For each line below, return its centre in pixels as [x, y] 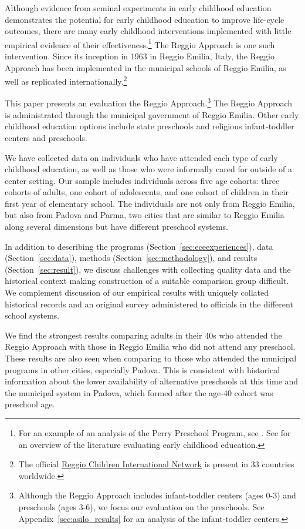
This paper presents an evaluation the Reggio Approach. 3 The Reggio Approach [149, 102]
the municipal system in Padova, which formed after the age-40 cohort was [139, 392]
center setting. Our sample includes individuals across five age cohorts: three [142, 180]
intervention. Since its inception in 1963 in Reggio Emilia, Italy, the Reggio [140, 56]
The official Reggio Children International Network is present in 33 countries [156, 464]
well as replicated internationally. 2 [66, 80]
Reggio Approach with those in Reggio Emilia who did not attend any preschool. [150, 346]
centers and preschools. [46, 137]
